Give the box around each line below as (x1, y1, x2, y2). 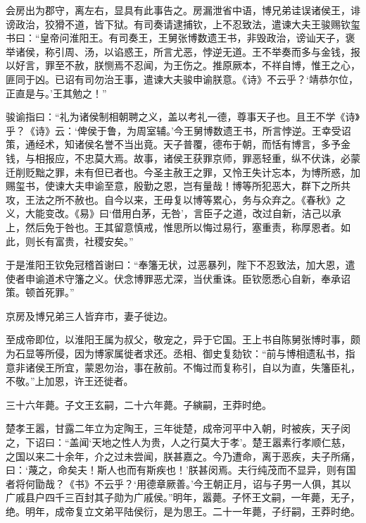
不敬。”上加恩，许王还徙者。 (6, 374, 134, 388)
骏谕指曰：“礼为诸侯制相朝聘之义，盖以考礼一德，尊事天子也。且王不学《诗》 (6, 109, 360, 124)
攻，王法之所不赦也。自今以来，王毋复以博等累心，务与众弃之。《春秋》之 (6, 192, 346, 207)
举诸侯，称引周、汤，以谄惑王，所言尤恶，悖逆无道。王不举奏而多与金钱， (6, 44, 351, 59)
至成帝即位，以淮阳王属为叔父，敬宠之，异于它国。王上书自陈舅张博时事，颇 (6, 332, 360, 347)
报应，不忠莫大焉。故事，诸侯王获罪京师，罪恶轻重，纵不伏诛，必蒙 (44, 150, 360, 165)
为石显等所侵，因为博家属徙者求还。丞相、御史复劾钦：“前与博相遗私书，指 (6, 346, 355, 361)
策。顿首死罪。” (6, 285, 75, 300)
